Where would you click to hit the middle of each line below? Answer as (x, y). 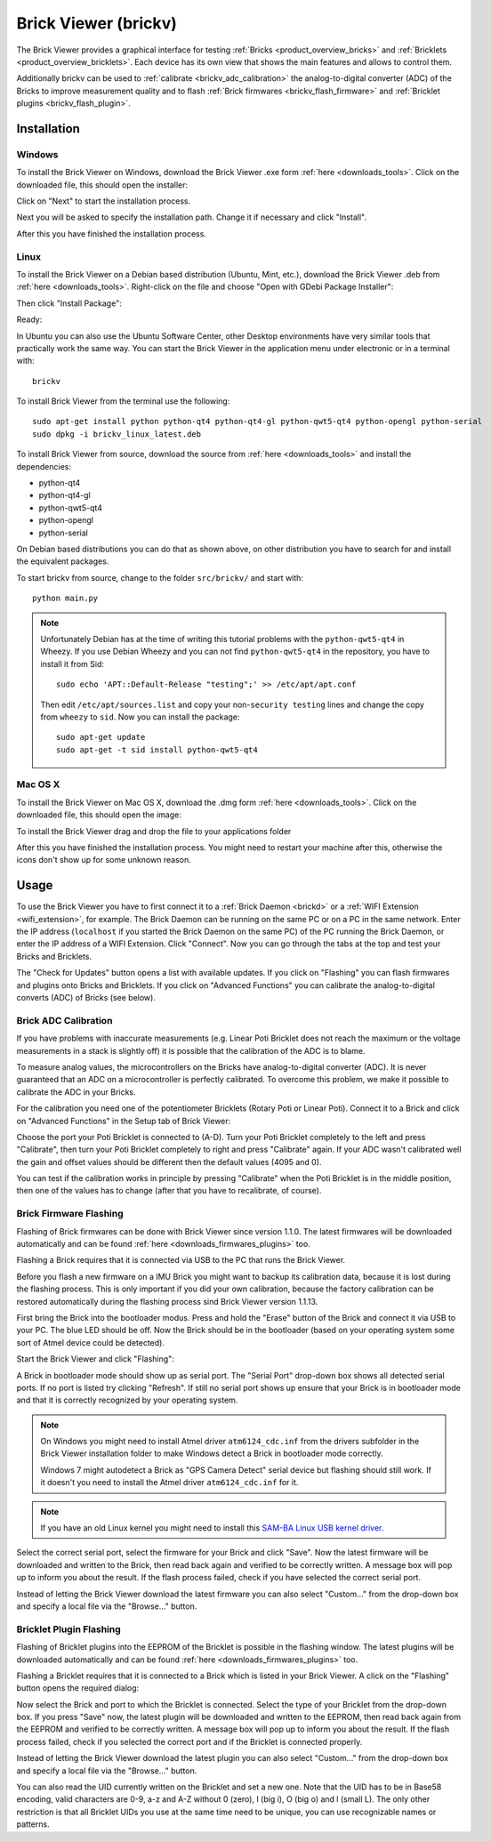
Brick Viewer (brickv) (97, 23)
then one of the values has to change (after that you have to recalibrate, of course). (169, 1191)
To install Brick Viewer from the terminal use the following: (123, 401)
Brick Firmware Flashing (70, 1214)
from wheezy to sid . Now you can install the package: (140, 717)
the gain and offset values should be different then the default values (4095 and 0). (169, 1162)
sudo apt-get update (101, 737)
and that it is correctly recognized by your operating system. (127, 1400)
